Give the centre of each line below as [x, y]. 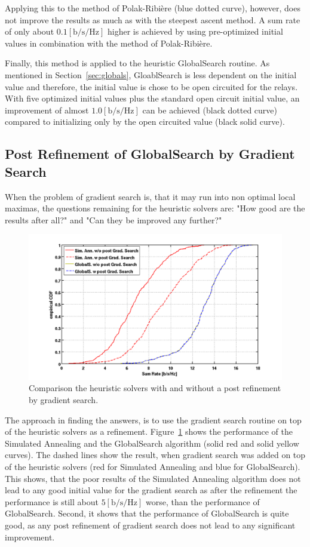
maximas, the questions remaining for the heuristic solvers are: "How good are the [155, 208]
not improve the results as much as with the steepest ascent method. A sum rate [153, 19]
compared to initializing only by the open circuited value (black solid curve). [145, 122]
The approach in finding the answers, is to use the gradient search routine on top [153, 420]
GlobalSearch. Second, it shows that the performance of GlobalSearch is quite [147, 513]
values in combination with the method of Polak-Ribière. [109, 43]
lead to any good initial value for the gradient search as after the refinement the [151, 490]
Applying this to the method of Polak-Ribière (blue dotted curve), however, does [153, 8]
